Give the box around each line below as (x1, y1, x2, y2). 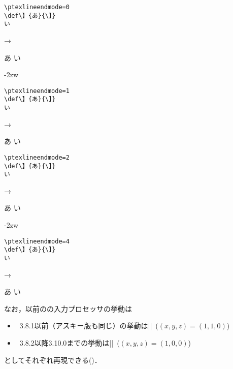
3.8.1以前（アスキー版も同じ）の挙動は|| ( (19, 320, 158, 331)
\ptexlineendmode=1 (4, 87, 70, 95)
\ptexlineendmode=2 (4, 153, 70, 161)
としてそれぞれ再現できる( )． (4, 354, 102, 365)
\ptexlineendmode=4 (4, 237, 70, 245)
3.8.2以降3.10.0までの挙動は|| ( (19, 337, 120, 348)
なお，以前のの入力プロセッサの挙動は (4, 303, 132, 314)
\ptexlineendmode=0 (4, 4, 70, 11)
